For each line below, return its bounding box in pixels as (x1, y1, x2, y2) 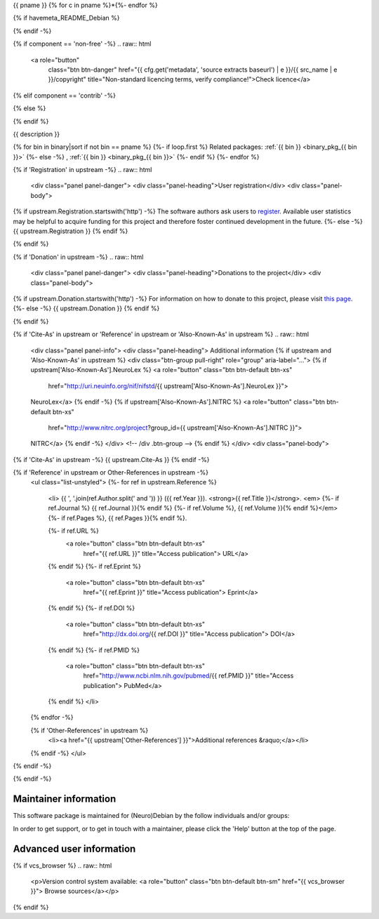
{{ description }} (13, 130, 60, 138)
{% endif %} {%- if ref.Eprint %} (48, 562, 142, 571)
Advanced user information (13, 842, 136, 854)
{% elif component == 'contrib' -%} (13, 91, 116, 100)
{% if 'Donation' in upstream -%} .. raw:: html (13, 253, 144, 261)
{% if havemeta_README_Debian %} (13, 14, 120, 22)
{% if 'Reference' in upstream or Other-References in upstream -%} (13, 468, 208, 477)
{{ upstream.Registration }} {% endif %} (13, 227, 128, 235)
